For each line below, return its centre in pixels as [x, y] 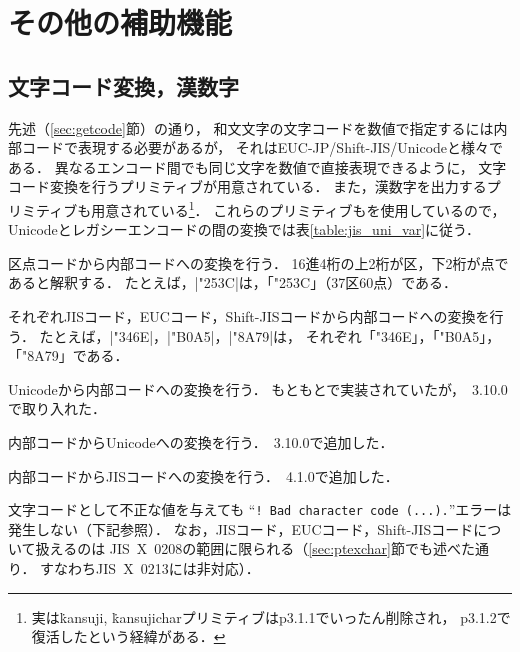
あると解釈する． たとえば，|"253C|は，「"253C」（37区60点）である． [232, 282]
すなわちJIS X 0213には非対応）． [150, 567]
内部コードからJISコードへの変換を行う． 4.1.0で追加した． [203, 475]
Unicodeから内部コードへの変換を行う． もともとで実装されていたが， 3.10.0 [258, 388]
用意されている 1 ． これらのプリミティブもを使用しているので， [298, 208]
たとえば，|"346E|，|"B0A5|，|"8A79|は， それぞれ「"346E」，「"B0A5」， [270, 335]
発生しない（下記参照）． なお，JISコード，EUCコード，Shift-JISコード [241, 528]
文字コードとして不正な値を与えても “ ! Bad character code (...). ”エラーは [260, 509]
